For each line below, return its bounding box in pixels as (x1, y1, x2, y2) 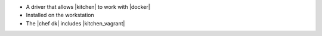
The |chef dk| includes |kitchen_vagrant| (26, 19, 125, 27)
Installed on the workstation (26, 12, 95, 19)
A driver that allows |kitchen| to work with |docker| (26, 4, 150, 10)
